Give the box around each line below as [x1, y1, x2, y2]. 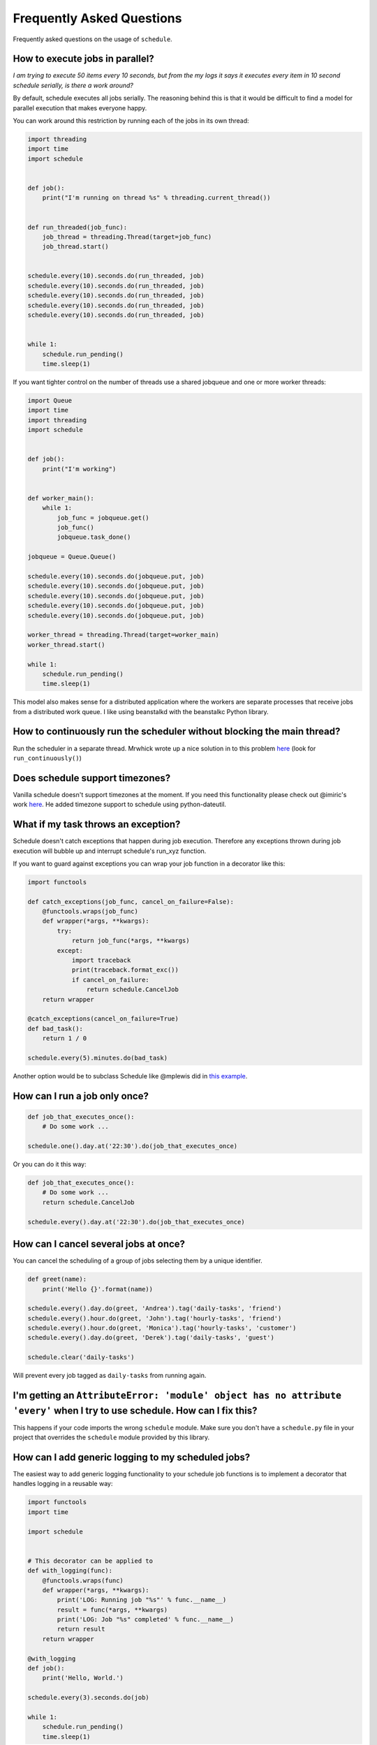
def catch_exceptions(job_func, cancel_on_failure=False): [27, 898, 234, 905]
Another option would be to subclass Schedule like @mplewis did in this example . [13, 1071, 248, 1080]
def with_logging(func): [27, 1567, 113, 1575]
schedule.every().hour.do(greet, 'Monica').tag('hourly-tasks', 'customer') [27, 1324, 297, 1332]
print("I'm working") [42, 465, 117, 473]
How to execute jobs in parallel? [13, 53, 154, 65]
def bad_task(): [27, 1025, 84, 1032]
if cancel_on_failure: [71, 976, 149, 983]
